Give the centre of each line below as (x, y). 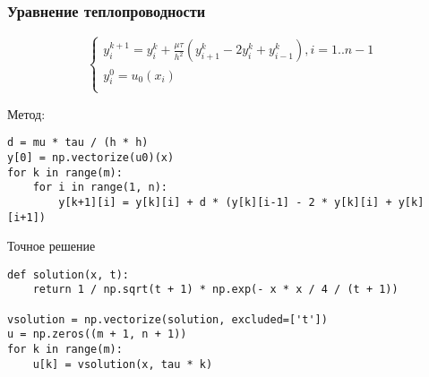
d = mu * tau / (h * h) (78, 143)
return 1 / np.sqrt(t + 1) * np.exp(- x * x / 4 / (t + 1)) (215, 290)
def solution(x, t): (69, 274)
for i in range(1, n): (100, 188)
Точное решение (51, 246)
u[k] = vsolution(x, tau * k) (123, 364)
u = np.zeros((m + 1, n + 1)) (97, 334)
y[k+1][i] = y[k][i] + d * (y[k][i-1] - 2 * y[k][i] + (225, 202)
